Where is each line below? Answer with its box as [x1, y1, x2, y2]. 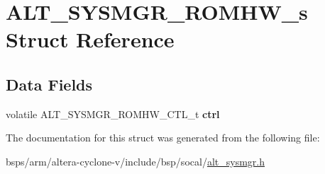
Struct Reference [6, 25, 175, 54]
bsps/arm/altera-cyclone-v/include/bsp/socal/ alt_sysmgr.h [6, 153, 265, 168]
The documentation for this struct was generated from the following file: [6, 130, 320, 145]
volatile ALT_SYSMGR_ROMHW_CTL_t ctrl [6, 106, 220, 121]
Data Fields [6, 73, 93, 95]
